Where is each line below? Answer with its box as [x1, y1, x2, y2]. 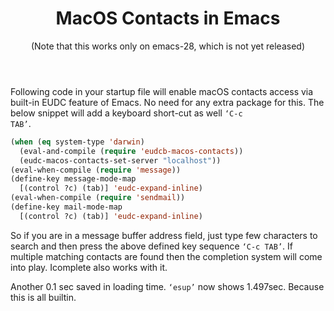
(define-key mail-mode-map [10, 202, 123, 212]
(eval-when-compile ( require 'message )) [10, 165, 182, 175]
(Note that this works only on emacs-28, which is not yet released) [30, 40, 306, 52]
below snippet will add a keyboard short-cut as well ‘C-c [10, 107, 243, 119]
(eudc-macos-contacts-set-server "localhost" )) [19, 155, 222, 166]
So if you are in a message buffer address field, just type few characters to [10, 229, 318, 241]
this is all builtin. [10, 291, 77, 303]
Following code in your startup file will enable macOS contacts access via [10, 85, 314, 97]
